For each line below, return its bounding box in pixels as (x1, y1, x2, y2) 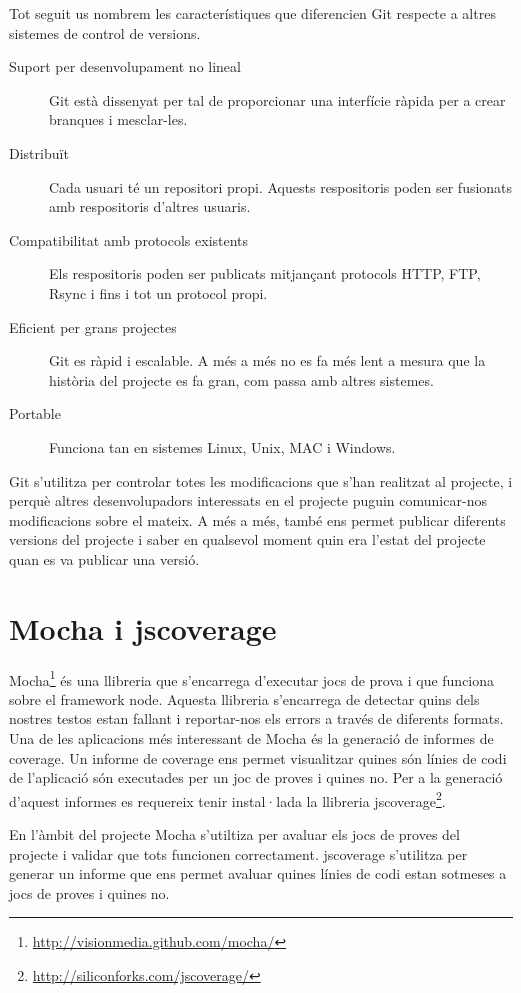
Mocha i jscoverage (9, 607, 277, 648)
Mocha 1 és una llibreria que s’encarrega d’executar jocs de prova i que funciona (9, 666, 495, 690)
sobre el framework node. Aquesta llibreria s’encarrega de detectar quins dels (9, 688, 480, 709)
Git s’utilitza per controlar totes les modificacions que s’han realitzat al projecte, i (9, 470, 513, 491)
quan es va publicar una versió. (9, 548, 200, 569)
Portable (9, 403, 61, 424)
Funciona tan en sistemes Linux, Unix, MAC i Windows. (49, 436, 396, 457)
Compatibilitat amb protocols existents (9, 229, 249, 250)
